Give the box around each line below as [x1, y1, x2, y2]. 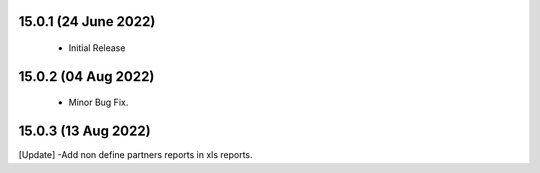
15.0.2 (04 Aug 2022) [18, 68, 155, 85]
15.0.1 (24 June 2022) [18, 13, 156, 30]
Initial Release [68, 42, 126, 54]
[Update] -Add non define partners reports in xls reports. [18, 149, 254, 161]
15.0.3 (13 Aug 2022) [18, 123, 151, 140]
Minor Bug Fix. [68, 96, 129, 109]
